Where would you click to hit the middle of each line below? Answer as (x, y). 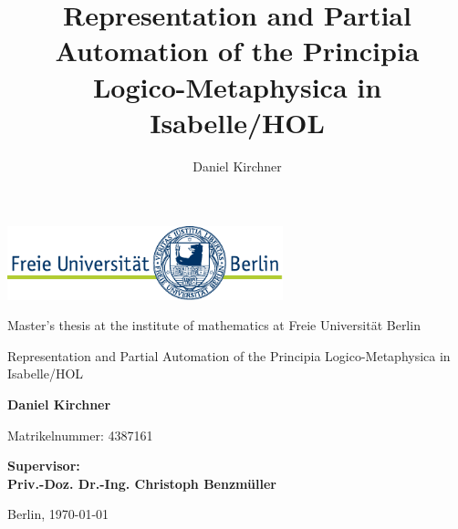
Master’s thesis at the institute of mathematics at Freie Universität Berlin (214, 325)
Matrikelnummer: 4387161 (80, 435)
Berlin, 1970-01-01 (58, 514)
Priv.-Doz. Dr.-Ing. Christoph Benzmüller (142, 483)
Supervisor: (44, 466)
